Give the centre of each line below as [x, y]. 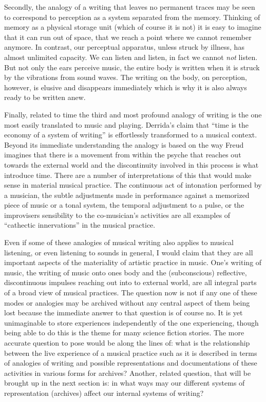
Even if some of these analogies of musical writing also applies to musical [119, 242]
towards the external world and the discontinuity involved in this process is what [131, 164]
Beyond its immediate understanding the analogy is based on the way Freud [124, 144]
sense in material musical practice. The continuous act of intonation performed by [133, 185]
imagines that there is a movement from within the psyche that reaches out [123, 155]
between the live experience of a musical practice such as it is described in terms [131, 353]
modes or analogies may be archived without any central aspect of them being [127, 302]
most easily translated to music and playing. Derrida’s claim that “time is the [126, 124]
